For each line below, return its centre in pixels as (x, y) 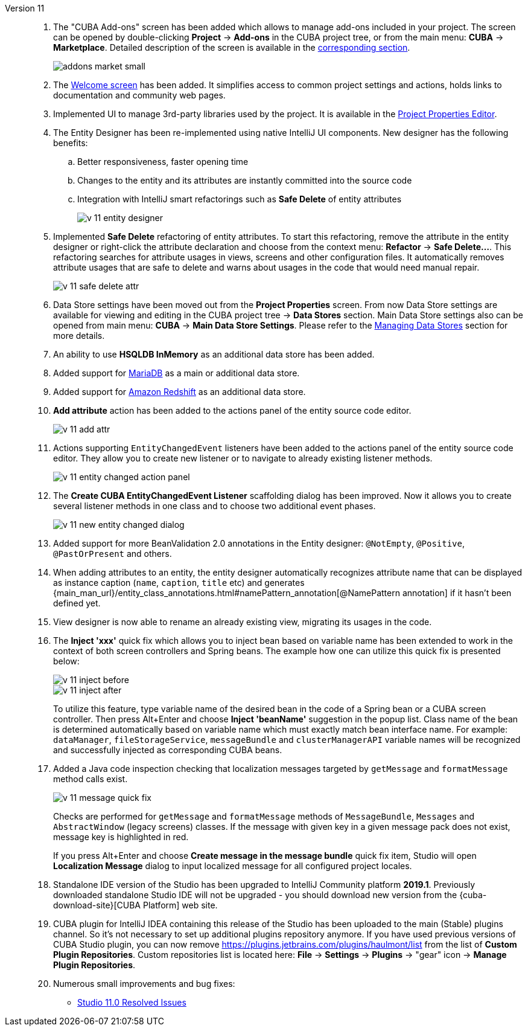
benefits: (71, 143)
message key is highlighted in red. (121, 837)
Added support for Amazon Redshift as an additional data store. (180, 392)
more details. (79, 336)
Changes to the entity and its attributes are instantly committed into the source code (245, 180)
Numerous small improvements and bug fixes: (144, 984)
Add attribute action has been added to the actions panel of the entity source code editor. (232, 410)
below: (66, 661)
